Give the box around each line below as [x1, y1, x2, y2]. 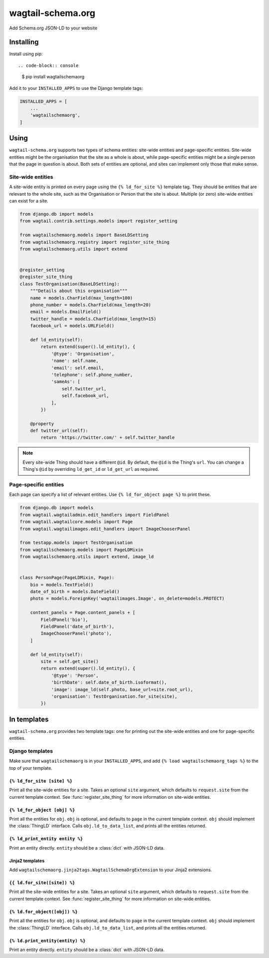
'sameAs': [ [51, 379, 81, 384]
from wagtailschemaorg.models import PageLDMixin [19, 547, 143, 553]
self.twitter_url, [61, 386, 107, 391]
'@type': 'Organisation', [51, 351, 115, 356]
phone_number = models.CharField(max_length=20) [30, 302, 151, 308]
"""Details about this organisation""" [30, 288, 128, 294]
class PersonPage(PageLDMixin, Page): [19, 575, 115, 581]
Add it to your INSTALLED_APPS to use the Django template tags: [9, 85, 143, 91]
